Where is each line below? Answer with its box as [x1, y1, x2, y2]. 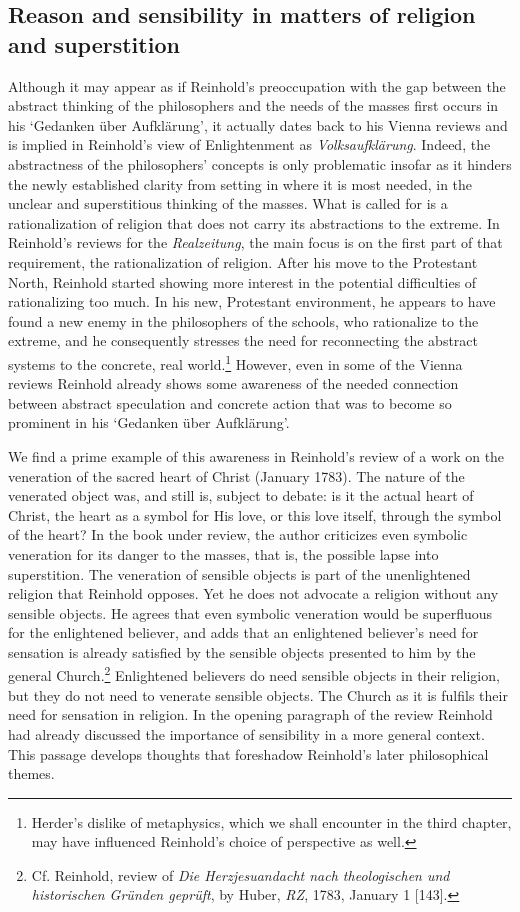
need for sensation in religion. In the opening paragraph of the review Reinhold [8, 704, 493, 725]
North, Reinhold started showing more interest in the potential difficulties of [8, 271, 477, 292]
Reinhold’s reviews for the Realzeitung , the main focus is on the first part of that [8, 232, 503, 253]
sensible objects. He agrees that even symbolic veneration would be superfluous [8, 602, 493, 623]
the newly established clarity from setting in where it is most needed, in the [8, 173, 473, 194]
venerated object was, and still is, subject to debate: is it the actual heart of [8, 485, 474, 506]
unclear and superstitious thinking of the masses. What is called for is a [8, 193, 448, 214]
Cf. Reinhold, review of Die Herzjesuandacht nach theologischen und [31, 864, 450, 885]
